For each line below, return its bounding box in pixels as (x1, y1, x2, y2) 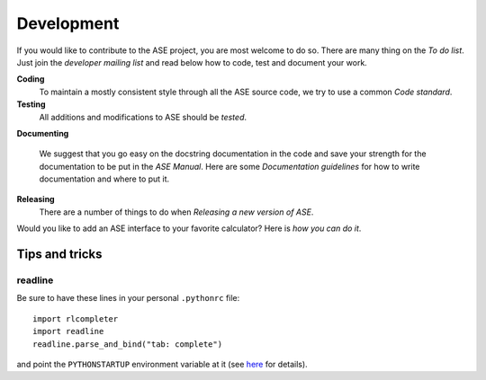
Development (16, 13, 120, 33)
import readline (32, 326, 104, 337)
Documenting (16, 128, 69, 138)
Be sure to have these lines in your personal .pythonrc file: (16, 293, 240, 304)
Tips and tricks (16, 247, 103, 262)
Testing (16, 99, 46, 110)
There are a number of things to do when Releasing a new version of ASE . (39, 207, 314, 217)
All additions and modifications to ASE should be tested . (39, 111, 247, 122)
